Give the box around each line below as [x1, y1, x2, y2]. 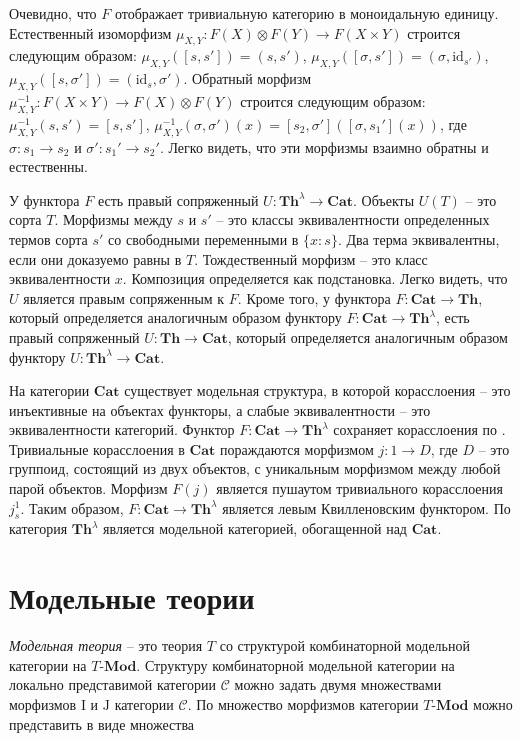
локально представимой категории [9, 674, 217, 695]
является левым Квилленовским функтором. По [222, 497, 511, 518]
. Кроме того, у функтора [237, 287, 391, 308]
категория [9, 518, 68, 539]
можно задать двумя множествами [234, 674, 442, 695]
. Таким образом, [20, 497, 124, 518]
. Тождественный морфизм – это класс [194, 248, 428, 269]
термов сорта [9, 228, 88, 249]
